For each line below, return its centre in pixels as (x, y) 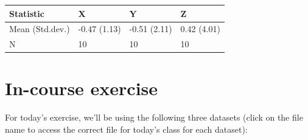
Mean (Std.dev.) (40, 29)
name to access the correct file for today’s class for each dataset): (126, 129)
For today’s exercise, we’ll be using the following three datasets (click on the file (154, 117)
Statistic (27, 13)
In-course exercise (82, 88)
